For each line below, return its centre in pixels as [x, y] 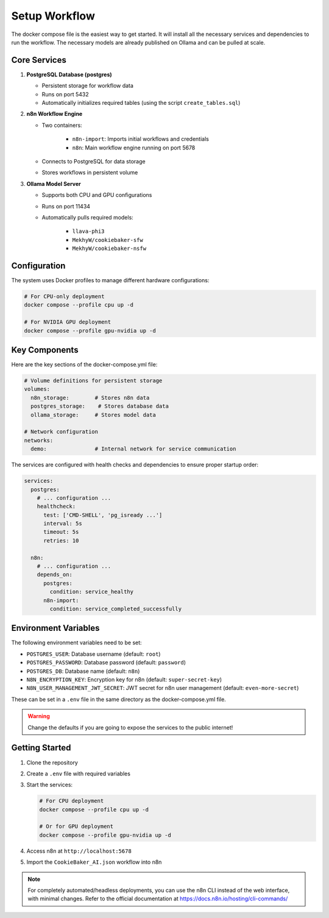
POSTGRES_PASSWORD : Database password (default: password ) [106, 663]
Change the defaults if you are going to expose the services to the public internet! [130, 727]
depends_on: [55, 575]
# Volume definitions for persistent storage [93, 381]
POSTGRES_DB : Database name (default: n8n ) [83, 671]
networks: [39, 440]
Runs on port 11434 [66, 206]
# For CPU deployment [72, 801]
